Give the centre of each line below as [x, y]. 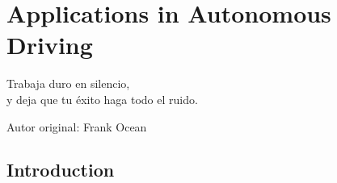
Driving [50, 45]
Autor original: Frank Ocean [77, 126]
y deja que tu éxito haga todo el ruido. [102, 99]
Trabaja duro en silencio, [68, 83]
